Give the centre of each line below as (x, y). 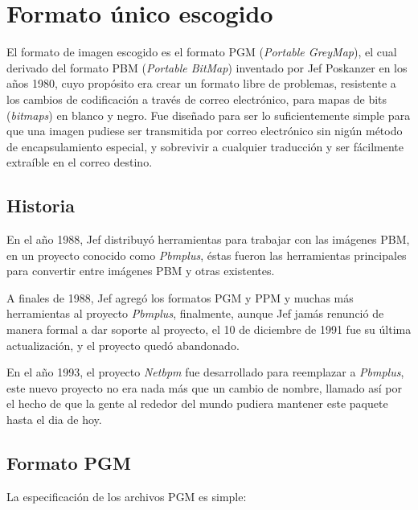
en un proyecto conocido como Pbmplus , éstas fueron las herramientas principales (207, 255)
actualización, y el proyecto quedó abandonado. (123, 345)
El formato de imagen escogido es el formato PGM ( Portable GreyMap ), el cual (202, 52)
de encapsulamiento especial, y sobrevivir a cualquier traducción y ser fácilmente (205, 146)
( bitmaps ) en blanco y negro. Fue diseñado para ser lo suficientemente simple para (209, 115)
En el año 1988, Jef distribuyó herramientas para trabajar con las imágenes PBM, (208, 239)
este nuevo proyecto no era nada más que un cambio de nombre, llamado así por (204, 387)
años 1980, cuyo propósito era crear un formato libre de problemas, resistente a (201, 83)
